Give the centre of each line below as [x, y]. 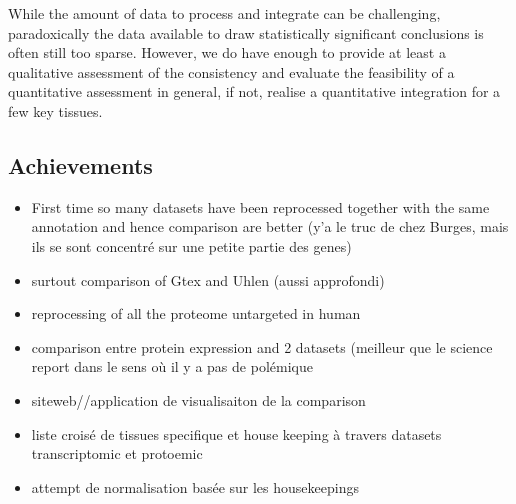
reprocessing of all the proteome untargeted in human [196, 313]
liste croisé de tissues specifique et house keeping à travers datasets [236, 433]
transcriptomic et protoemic [117, 453]
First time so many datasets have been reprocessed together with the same [260, 206]
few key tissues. [55, 110]
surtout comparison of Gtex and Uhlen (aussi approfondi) [208, 279]
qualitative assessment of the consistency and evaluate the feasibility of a [231, 71]
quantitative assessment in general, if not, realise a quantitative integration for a [254, 91]
